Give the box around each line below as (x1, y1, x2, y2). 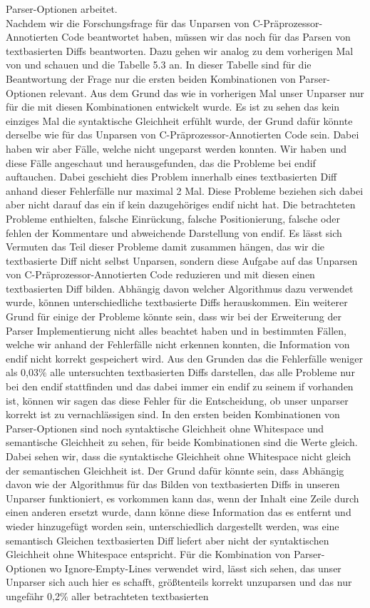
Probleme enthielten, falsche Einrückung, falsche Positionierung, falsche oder (6, 211, 340, 226)
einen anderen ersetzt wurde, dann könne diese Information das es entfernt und (6, 505, 351, 520)
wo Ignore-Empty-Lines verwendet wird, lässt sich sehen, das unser (49, 560, 341, 575)
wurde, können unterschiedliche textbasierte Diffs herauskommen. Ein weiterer (6, 295, 348, 310)
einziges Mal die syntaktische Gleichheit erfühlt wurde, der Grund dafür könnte (6, 113, 353, 128)
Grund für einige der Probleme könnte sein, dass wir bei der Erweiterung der (6, 309, 341, 324)
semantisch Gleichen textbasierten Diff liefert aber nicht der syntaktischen (6, 532, 329, 547)
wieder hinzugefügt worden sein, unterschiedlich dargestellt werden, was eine (6, 518, 339, 533)
